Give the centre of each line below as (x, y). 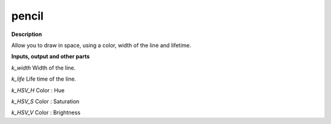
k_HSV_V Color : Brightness (46, 112)
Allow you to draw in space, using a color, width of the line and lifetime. (101, 45)
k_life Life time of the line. (44, 79)
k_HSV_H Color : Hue (38, 90)
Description (27, 34)
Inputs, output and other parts (51, 57)
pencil (28, 16)
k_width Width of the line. (44, 68)
